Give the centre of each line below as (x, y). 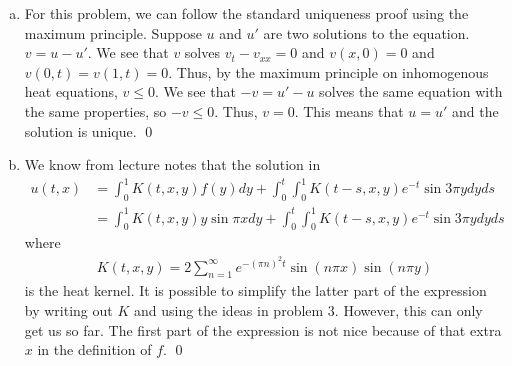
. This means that (349, 110)
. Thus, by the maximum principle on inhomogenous (328, 71)
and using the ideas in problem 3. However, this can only (308, 310)
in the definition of (94, 349)
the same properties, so (95, 110)
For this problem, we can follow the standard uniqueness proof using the (246, 13)
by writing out (68, 310)
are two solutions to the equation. (366, 32)
